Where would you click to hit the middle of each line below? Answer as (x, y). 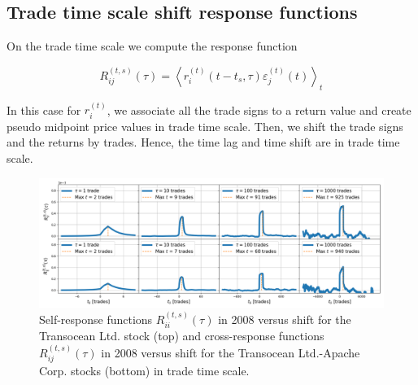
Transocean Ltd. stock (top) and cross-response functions (182, 336)
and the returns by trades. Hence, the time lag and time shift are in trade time (203, 142)
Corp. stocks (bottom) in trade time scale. (144, 371)
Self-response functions (96, 319)
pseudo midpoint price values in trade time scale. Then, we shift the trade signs (205, 126)
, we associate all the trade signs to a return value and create (259, 109)
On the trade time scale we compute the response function (152, 46)
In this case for (44, 109)
